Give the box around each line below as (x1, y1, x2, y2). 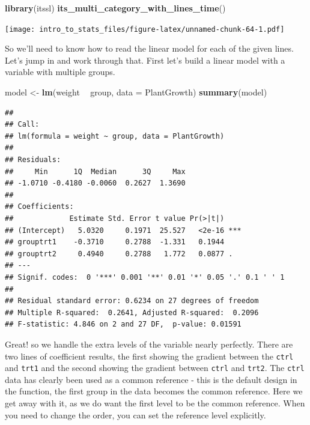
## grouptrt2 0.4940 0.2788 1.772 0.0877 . (5, 249, 233, 258)
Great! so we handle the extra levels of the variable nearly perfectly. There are (5, 337, 293, 350)
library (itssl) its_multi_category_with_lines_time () (5, 2, 226, 14)
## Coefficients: (5, 202, 74, 211)
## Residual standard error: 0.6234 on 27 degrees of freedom (5, 297, 259, 306)
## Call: (5, 120, 40, 129)
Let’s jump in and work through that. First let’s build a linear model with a (5, 53, 285, 66)
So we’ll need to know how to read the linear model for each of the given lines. (5, 42, 294, 55)
